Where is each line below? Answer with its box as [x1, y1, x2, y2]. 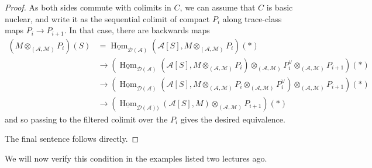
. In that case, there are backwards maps [64, 24, 210, 36]
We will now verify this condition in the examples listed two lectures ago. [5, 152, 267, 164]
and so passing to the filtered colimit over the [5, 113, 168, 125]
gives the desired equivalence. [180, 113, 285, 125]
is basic [266, 1, 293, 13]
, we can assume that [180, 1, 256, 13]
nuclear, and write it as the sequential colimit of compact [5, 12, 210, 24]
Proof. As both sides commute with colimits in [5, 1, 171, 13]
